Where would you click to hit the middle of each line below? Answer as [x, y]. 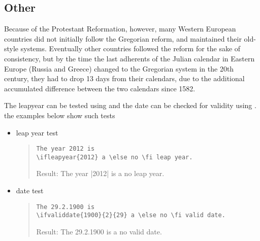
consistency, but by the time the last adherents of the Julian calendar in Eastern [129, 58]
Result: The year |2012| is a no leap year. [100, 173]
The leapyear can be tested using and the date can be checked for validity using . [130, 105]
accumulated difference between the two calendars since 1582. [100, 88]
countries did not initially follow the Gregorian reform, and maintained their [123, 38]
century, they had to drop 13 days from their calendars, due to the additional [124, 78]
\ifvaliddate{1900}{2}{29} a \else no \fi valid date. [131, 215]
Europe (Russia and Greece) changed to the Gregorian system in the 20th [119, 68]
